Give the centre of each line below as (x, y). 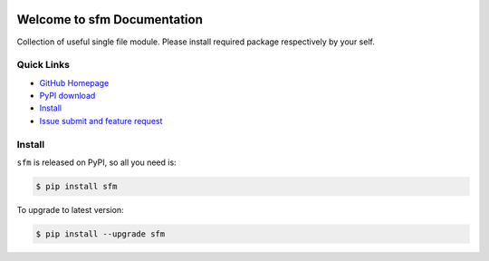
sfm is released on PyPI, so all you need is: (96, 162)
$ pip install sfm (77, 186)
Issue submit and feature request (101, 121)
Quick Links (43, 65)
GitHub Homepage (74, 82)
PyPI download (67, 96)
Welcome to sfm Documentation (110, 19)
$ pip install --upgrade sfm (101, 234)
